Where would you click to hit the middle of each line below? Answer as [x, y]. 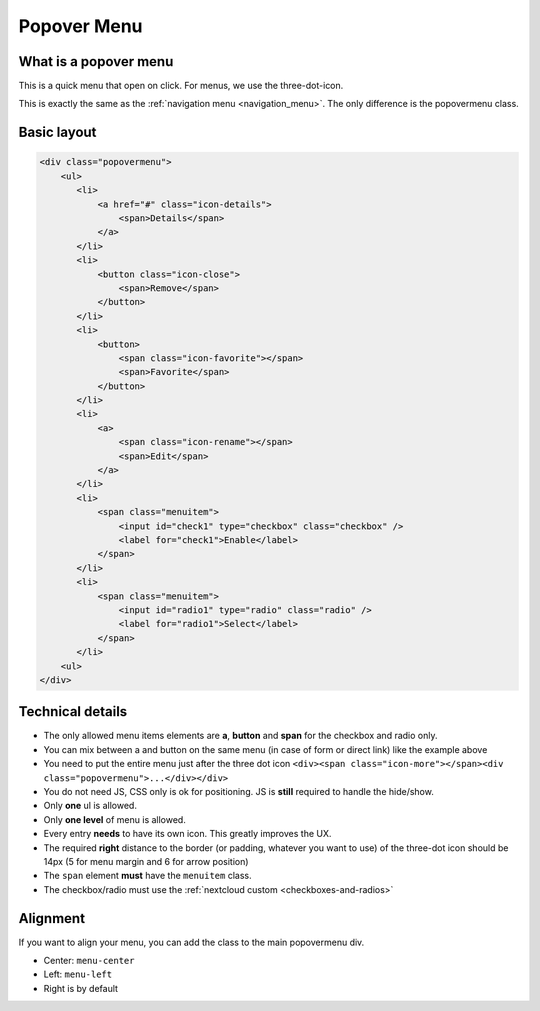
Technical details [73, 711]
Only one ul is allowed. [90, 806]
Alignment [51, 918]
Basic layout [57, 132]
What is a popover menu [96, 61]
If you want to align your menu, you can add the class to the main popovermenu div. [191, 942]
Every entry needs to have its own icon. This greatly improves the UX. [187, 834]
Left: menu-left [78, 974]
